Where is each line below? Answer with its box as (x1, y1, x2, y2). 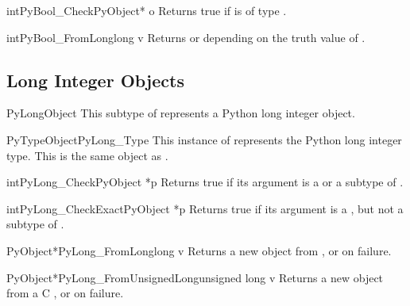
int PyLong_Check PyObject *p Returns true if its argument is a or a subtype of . (6, 174, 404, 190)
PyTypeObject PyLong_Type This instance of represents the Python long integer (6, 131, 402, 147)
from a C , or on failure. (6, 285, 124, 301)
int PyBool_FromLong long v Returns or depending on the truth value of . (6, 29, 366, 45)
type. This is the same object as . (6, 147, 168, 163)
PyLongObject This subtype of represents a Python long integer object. (6, 105, 355, 121)
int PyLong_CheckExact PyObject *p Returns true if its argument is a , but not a (6, 200, 404, 216)
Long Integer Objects (6, 67, 184, 92)
